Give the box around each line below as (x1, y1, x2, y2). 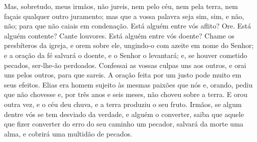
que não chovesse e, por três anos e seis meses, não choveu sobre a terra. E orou (4, 89, 248, 99)
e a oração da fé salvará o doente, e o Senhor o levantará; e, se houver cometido (4, 49, 248, 60)
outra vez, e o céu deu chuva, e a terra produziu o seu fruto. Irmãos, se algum (4, 98, 242, 109)
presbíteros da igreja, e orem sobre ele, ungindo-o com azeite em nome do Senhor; (4, 40, 254, 50)
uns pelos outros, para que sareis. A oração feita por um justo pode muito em (4, 69, 242, 80)
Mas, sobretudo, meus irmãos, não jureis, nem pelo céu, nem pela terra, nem (4, 1, 238, 11)
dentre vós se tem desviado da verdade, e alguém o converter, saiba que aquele (4, 108, 244, 119)
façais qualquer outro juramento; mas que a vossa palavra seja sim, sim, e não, (4, 10, 244, 21)
